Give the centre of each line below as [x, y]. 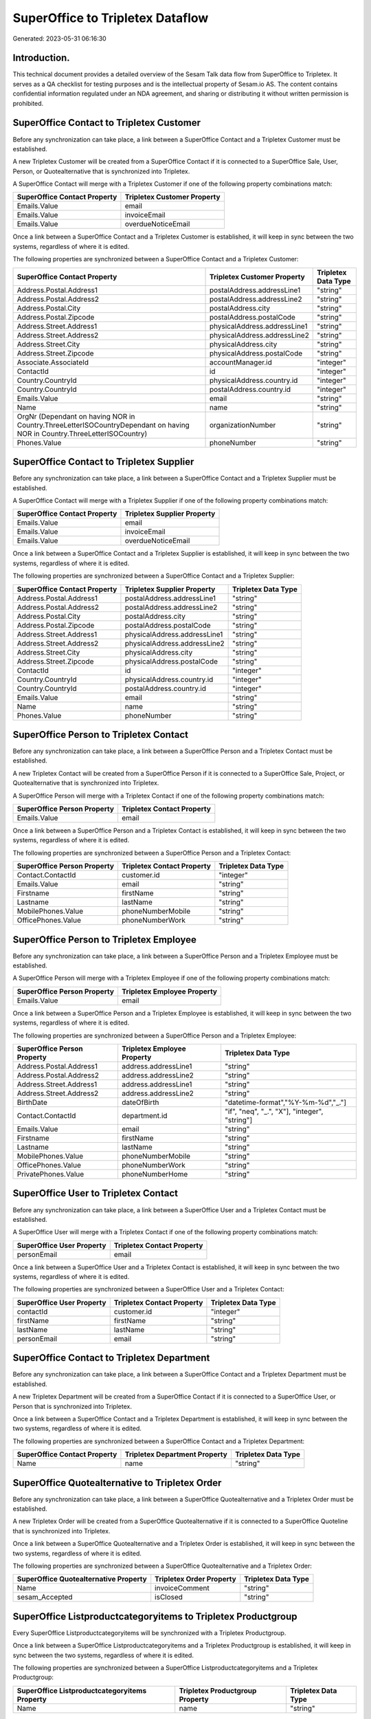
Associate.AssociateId [53, 362]
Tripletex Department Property [176, 1454]
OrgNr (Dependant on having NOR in [76, 416]
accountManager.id [241, 362]
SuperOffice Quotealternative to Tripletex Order [117, 1483]
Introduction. [41, 58]
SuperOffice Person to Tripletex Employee [105, 940]
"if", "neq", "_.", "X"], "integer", [274, 1112]
